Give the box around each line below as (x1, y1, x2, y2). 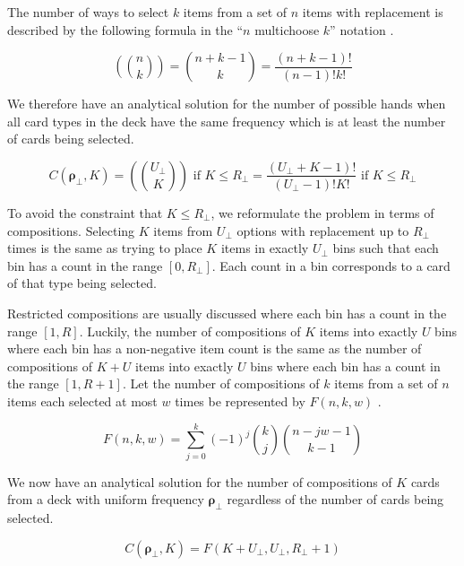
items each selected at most (7, 391, 158, 410)
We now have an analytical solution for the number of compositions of (7, 472, 392, 491)
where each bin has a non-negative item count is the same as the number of (7, 339, 422, 358)
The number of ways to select (7, 3, 169, 21)
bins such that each (332, 239, 439, 257)
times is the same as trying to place (7, 239, 202, 257)
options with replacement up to (236, 221, 409, 239)
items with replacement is (302, 3, 443, 21)
